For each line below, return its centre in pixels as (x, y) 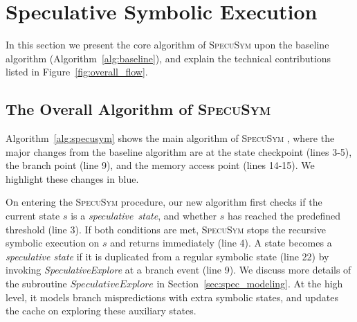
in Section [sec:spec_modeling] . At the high (250, 284)
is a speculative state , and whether (144, 216)
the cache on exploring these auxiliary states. (101, 311)
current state (33, 216)
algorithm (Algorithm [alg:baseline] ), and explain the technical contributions (168, 58)
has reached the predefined (284, 216)
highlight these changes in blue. (72, 178)
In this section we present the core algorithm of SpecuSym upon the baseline (167, 45)
